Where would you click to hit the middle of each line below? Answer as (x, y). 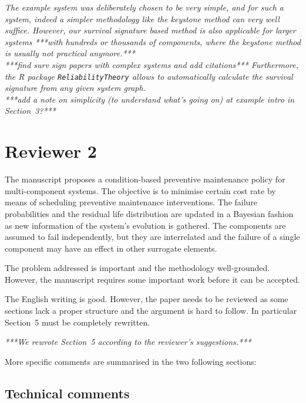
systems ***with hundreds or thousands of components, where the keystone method (153, 41)
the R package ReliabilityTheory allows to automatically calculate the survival (149, 76)
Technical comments (67, 393)
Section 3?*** (30, 111)
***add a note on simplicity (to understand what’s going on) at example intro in (150, 99)
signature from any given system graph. (75, 88)
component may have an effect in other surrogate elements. (111, 248)
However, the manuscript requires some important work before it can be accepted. (152, 279)
